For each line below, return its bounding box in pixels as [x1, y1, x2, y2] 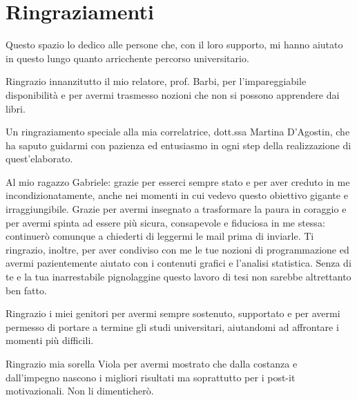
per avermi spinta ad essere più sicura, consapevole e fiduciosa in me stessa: [6, 215, 325, 229]
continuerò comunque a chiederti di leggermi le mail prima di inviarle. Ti [6, 229, 314, 243]
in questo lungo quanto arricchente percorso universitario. [6, 50, 249, 65]
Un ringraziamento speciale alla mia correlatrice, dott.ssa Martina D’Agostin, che [6, 124, 350, 139]
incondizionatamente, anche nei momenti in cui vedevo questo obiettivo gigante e [6, 188, 348, 202]
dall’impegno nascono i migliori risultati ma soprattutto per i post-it [6, 370, 296, 384]
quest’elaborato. [6, 151, 73, 166]
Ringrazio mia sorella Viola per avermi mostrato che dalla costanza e [6, 356, 298, 370]
